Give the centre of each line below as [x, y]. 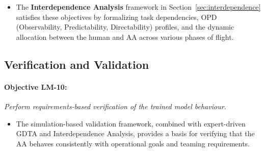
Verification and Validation [77, 64]
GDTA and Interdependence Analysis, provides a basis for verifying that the [135, 133]
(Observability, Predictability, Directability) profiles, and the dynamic [125, 27]
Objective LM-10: [36, 86]
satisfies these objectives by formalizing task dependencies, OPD [116, 17]
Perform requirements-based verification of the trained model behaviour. [115, 106]
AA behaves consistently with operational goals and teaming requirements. [133, 143]
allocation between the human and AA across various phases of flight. [125, 36]
